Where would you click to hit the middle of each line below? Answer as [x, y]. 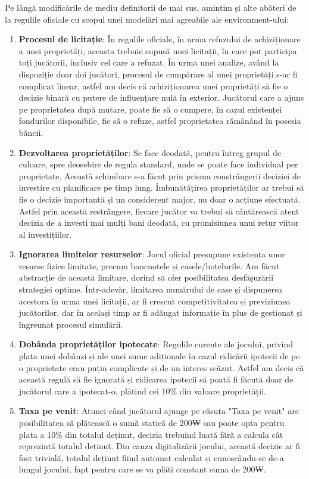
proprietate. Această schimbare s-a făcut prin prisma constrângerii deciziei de [160, 175]
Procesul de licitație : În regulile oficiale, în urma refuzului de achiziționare [160, 39]
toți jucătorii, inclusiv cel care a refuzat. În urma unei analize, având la [149, 62]
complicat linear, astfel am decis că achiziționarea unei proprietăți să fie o [153, 85]
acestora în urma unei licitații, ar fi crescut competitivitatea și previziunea [154, 301]
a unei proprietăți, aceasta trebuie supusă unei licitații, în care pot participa [158, 50]
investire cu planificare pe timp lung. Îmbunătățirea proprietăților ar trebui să [161, 187]
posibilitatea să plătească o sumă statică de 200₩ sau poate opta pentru [152, 422]
